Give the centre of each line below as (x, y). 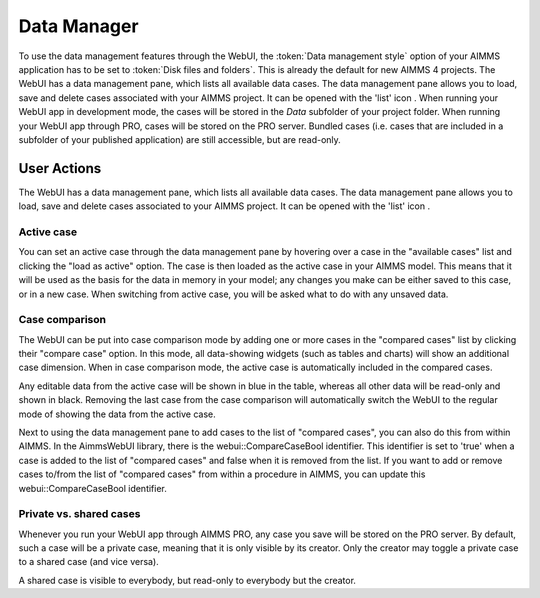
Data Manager (78, 26)
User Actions (60, 168)
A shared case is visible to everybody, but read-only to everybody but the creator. (187, 580)
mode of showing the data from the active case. (117, 414)
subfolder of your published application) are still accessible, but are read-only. (180, 139)
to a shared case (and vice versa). (88, 562)
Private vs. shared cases (79, 514)
